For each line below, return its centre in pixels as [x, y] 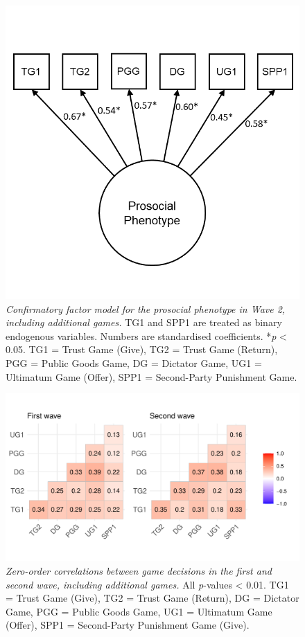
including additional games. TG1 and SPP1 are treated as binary [144, 322]
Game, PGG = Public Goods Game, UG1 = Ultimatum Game [139, 611]
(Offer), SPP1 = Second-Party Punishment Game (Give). [128, 625]
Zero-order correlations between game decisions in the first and [139, 570]
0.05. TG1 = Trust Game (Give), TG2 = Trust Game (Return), [142, 349]
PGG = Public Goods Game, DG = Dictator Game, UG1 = [134, 362]
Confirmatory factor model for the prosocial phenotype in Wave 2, [146, 308]
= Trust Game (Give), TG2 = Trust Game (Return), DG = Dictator [152, 598]
